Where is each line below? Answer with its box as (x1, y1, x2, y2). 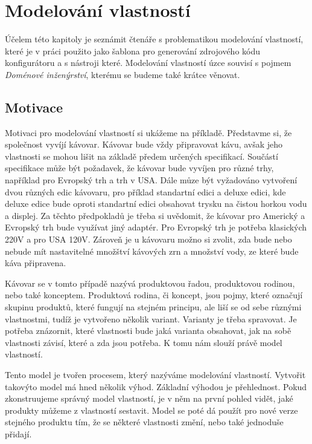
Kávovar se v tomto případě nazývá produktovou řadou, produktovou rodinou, (5, 276, 295, 289)
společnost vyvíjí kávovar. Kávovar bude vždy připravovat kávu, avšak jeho (5, 138, 283, 151)
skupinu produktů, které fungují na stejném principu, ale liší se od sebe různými (5, 301, 302, 313)
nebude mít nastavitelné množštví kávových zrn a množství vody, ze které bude (5, 244, 299, 257)
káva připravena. (5, 256, 66, 269)
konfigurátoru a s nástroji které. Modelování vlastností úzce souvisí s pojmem (5, 56, 291, 69)
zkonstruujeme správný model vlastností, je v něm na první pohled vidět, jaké (5, 392, 293, 405)
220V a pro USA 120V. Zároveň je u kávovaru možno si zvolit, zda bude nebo (5, 233, 292, 246)
